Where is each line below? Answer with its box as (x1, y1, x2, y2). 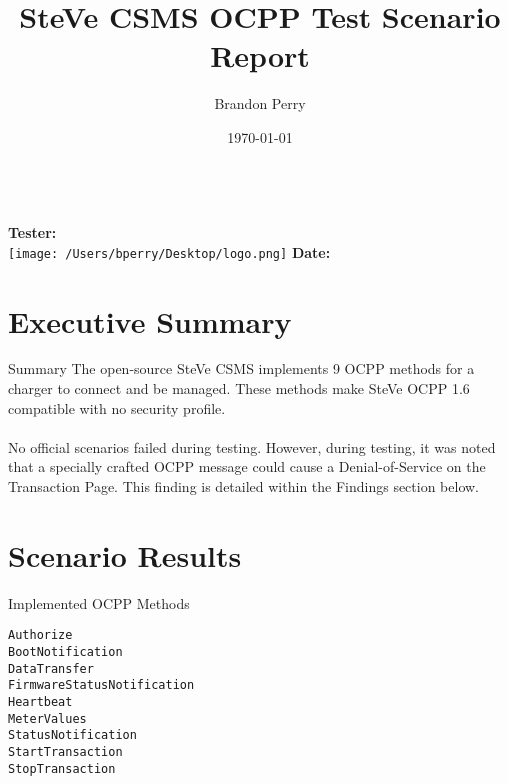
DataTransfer (8, 661, 94, 676)
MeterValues (8, 711, 87, 726)
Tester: (8, 222, 57, 243)
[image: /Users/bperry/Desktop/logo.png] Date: (8, 241, 331, 262)
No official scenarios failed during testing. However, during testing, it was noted (8, 436, 496, 457)
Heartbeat (8, 694, 73, 709)
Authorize (8, 628, 73, 643)
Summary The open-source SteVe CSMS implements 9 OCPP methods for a (8, 358, 475, 379)
